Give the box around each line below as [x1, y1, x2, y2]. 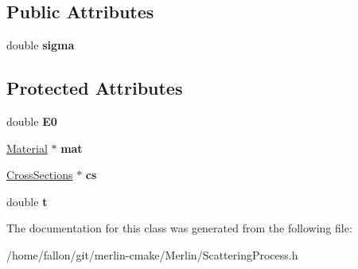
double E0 [6, 113, 57, 129]
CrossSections [6, 166, 73, 183]
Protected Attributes [6, 76, 183, 100]
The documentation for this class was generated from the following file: [6, 220, 352, 236]
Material [6, 139, 48, 156]
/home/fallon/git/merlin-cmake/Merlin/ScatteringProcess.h [6, 246, 298, 263]
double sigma [6, 37, 75, 53]
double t [6, 193, 48, 209]
